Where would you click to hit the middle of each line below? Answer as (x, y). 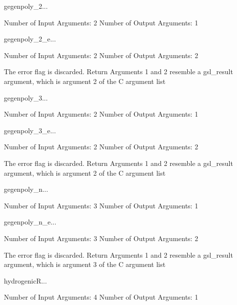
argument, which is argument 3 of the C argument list (85, 264)
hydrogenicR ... (26, 280)
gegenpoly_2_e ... (30, 39)
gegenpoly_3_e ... (30, 130)
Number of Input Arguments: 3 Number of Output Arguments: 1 (101, 205)
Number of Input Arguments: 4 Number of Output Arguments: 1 (101, 297)
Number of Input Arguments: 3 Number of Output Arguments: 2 (101, 238)
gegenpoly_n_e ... (30, 222)
